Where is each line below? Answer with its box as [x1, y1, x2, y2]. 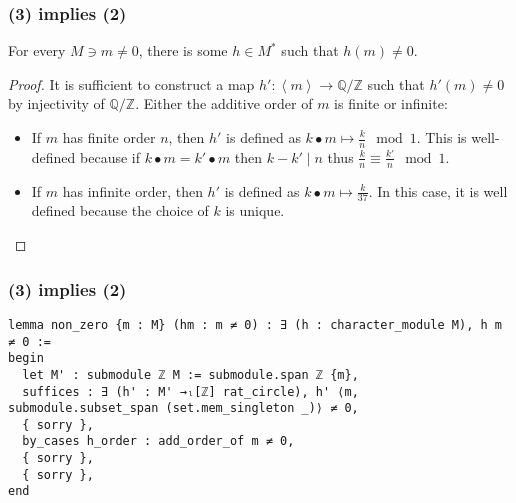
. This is [416, 127, 467, 147]
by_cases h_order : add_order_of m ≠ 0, [22, 434, 295, 449]
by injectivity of [8, 93, 105, 114]
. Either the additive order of [135, 93, 313, 114]
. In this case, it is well [368, 180, 508, 201]
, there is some [138, 40, 228, 61]
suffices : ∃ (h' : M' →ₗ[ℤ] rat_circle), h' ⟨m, [22, 384, 359, 399]
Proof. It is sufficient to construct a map [8, 73, 255, 94]
